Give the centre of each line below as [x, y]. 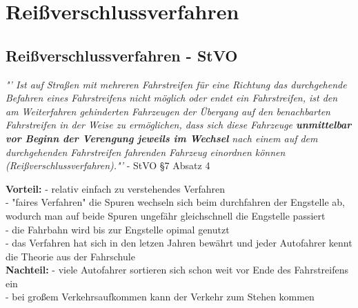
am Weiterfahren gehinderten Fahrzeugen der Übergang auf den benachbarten [168, 111]
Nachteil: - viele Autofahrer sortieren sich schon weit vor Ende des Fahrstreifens [177, 270]
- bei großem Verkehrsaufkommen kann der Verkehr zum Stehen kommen [160, 297]
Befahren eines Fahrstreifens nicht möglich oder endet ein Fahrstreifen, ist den [172, 98]
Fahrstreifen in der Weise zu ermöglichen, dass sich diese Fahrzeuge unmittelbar [179, 125]
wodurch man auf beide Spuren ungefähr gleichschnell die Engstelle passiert [166, 215]
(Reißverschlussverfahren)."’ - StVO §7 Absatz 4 [108, 165]
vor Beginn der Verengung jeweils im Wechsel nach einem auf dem [162, 138]
